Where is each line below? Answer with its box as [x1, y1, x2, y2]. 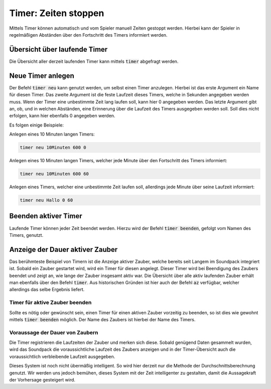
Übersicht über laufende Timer [9, 45, 108, 54]
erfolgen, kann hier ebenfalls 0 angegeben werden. [9, 113, 115, 119]
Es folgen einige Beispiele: [9, 122, 64, 128]
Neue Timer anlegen [9, 71, 75, 80]
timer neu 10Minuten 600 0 [20, 145, 86, 151]
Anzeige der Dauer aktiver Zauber [9, 245, 118, 253]
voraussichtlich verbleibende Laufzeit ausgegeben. [9, 353, 115, 359]
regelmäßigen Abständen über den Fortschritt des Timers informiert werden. [9, 32, 168, 38]
